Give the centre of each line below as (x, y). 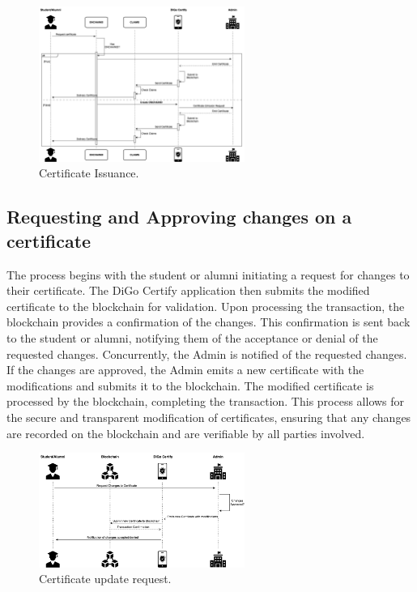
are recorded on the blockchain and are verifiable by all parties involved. (186, 433)
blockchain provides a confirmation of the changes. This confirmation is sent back (208, 322)
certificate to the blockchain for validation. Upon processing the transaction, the (206, 306)
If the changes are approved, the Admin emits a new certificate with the (185, 370)
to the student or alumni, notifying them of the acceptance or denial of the (192, 337)
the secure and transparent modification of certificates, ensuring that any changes (209, 417)
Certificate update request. (105, 579)
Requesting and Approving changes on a (179, 217)
